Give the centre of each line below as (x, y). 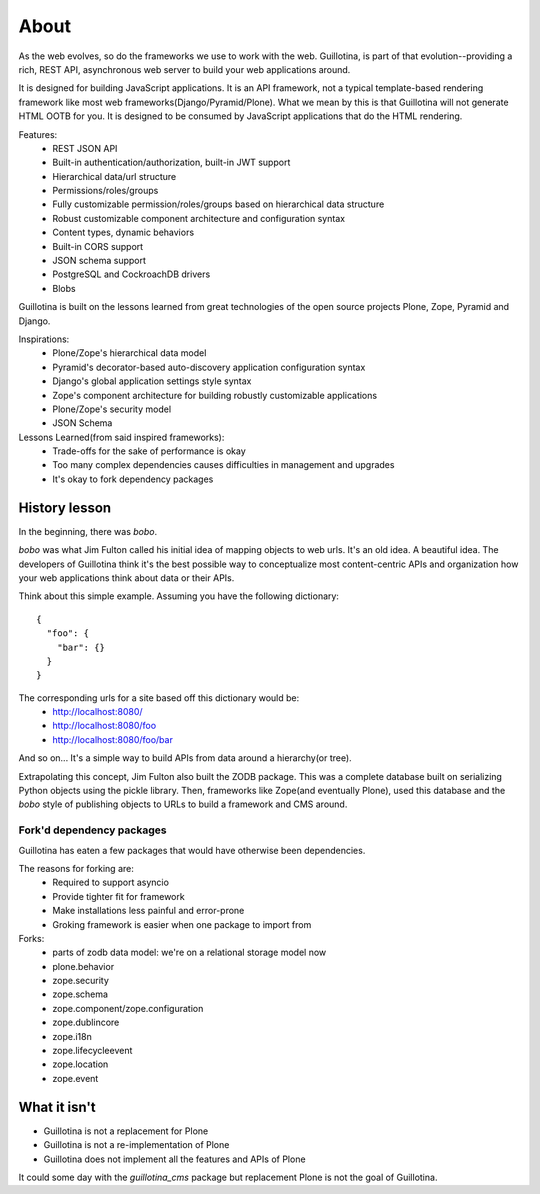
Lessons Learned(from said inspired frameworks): (121, 437)
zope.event (75, 1078)
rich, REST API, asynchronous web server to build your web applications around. (184, 69)
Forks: (31, 938)
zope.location (80, 1064)
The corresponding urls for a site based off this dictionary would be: (159, 697)
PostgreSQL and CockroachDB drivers (131, 274)
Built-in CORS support (98, 246)
